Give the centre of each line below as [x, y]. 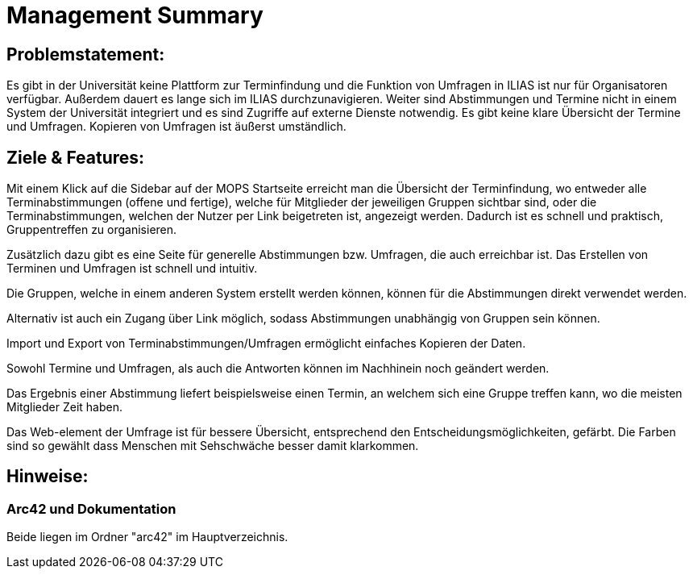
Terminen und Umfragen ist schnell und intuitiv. [132, 269]
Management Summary [135, 15]
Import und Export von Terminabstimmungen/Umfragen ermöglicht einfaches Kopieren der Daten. [266, 344]
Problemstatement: [86, 54]
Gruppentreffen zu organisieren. [92, 230]
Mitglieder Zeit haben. [65, 407]
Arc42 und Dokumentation [91, 508]
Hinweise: [48, 477]
